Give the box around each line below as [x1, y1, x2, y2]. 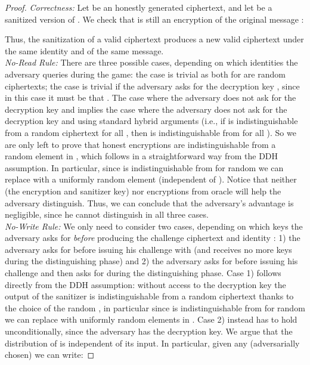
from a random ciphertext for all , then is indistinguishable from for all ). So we [5, 126, 296, 138]
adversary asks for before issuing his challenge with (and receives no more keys [5, 243, 292, 255]
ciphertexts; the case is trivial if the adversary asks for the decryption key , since [5, 79, 300, 92]
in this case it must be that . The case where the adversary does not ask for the [5, 91, 296, 104]
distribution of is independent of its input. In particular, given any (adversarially [5, 336, 300, 349]
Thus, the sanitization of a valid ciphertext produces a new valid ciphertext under [5, 33, 304, 45]
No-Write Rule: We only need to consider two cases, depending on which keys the [5, 219, 303, 232]
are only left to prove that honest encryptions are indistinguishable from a [5, 138, 276, 150]
